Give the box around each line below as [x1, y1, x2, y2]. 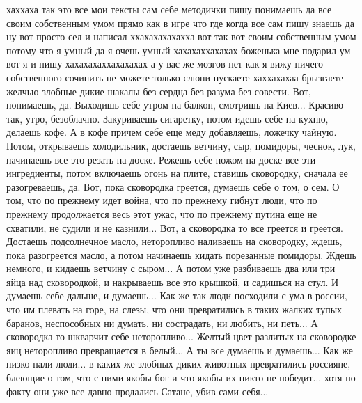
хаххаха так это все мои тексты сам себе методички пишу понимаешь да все [6, 2, 332, 16]
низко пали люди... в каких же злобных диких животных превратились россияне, [6, 356, 351, 371]
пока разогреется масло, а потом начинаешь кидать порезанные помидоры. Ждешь [6, 247, 356, 262]
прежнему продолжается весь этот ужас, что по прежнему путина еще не [6, 206, 317, 221]
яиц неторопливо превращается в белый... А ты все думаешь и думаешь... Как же [6, 342, 353, 357]
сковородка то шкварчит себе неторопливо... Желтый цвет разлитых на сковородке [6, 329, 356, 344]
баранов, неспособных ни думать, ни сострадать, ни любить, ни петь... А [6, 315, 318, 330]
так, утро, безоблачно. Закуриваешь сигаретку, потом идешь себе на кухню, [6, 111, 329, 125]
